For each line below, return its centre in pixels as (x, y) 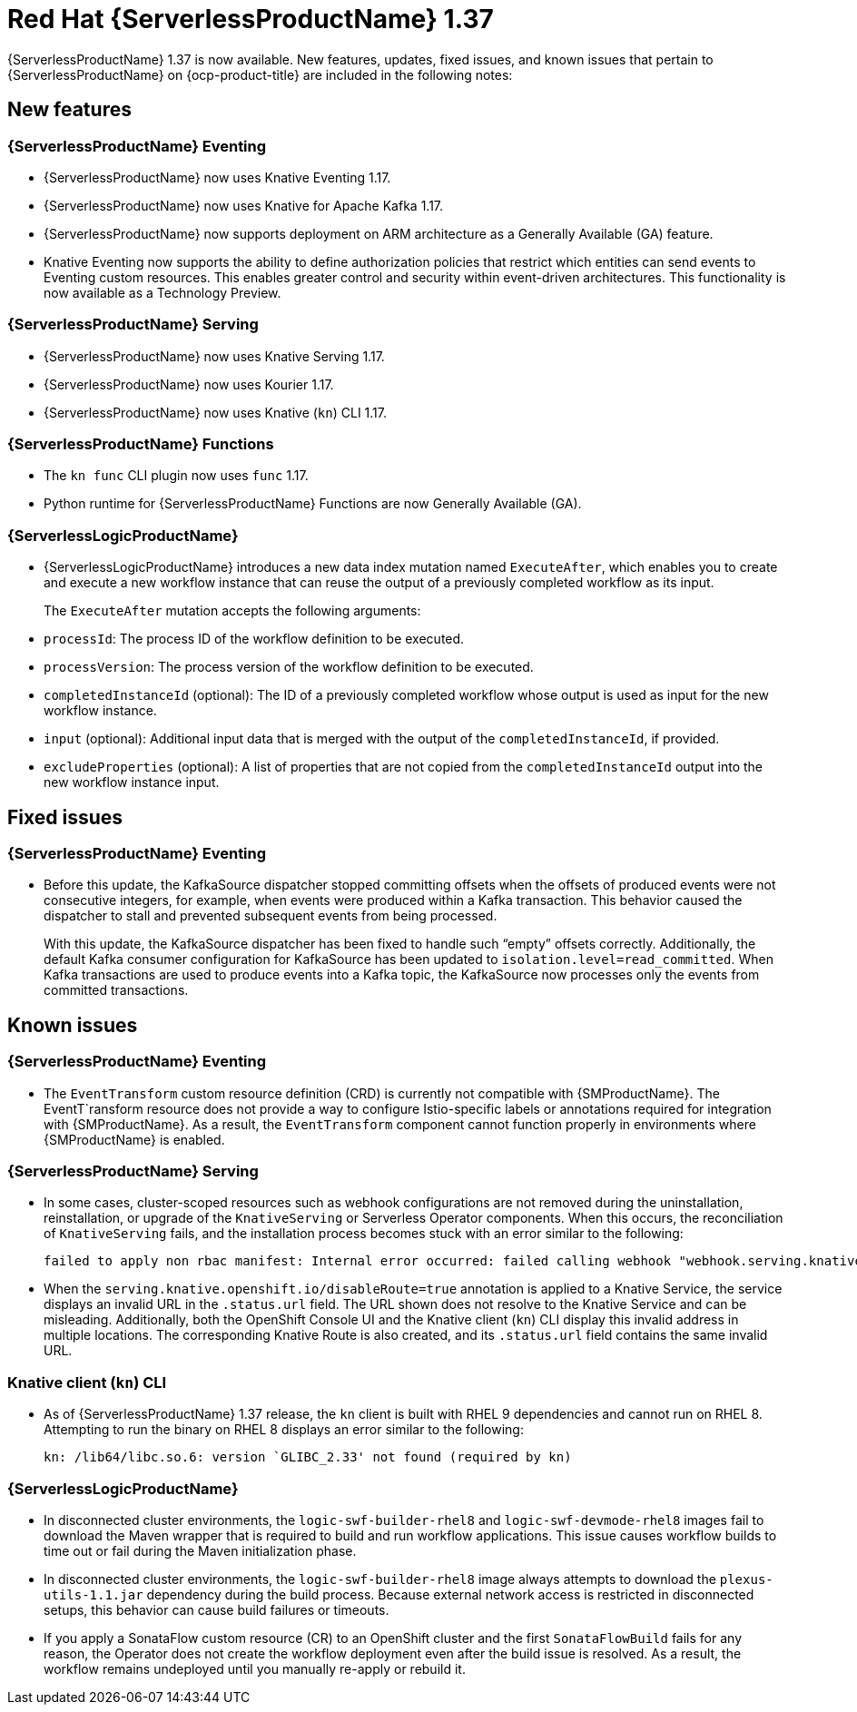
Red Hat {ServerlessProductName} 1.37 (251, 19)
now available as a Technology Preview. (163, 292)
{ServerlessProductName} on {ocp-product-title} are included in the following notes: (260, 74)
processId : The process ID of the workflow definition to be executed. (254, 639)
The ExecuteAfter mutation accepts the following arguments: (232, 611)
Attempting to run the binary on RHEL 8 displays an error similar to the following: (284, 1430)
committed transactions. (116, 990)
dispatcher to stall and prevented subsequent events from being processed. (271, 916)
